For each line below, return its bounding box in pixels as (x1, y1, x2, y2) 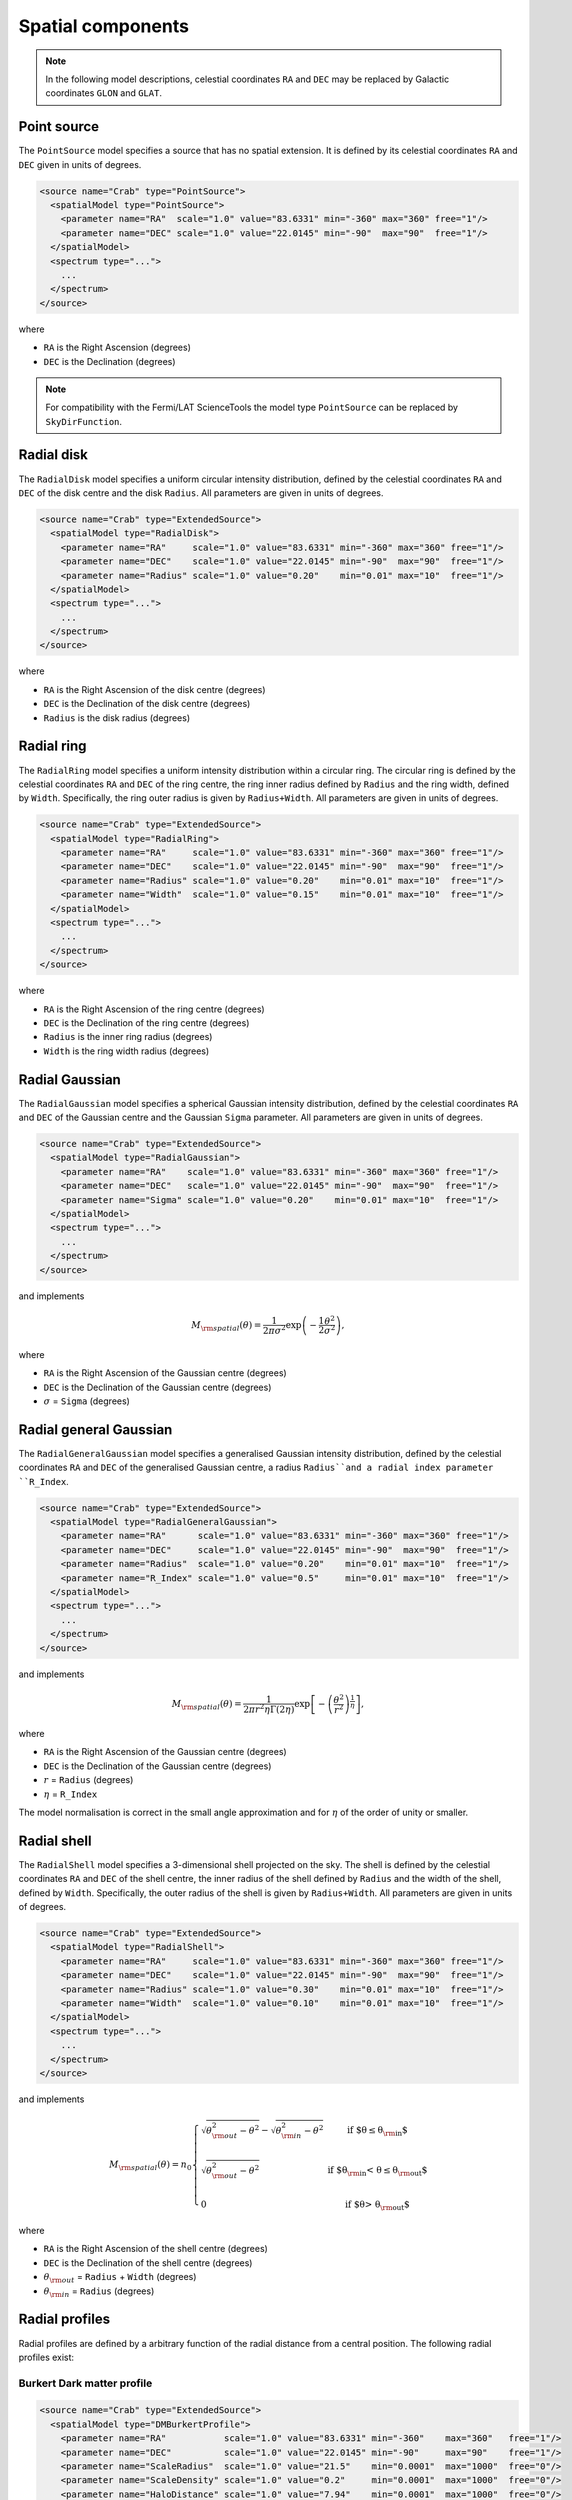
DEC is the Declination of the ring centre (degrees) (43, 1016, 250, 1029)
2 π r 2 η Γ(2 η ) (243, 1702, 295, 1715)
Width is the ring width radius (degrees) (43, 1045, 210, 1057)
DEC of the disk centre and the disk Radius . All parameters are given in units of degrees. (18, 486, 384, 499)
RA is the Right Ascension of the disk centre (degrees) (43, 683, 266, 695)
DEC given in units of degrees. (18, 158, 142, 170)
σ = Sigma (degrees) (43, 1395, 130, 1407)
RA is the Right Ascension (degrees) (43, 341, 192, 354)
